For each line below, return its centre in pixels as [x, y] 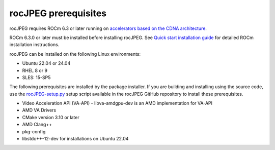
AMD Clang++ [37, 125]
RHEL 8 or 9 [35, 70]
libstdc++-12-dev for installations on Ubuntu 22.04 [75, 139]
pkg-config [34, 131]
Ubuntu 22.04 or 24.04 [46, 63]
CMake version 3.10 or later [51, 117]
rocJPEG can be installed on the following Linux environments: [75, 54]
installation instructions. [34, 45]
